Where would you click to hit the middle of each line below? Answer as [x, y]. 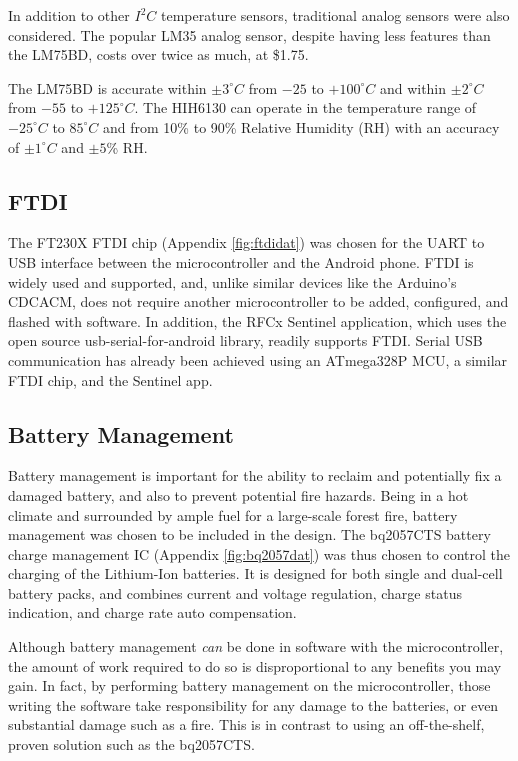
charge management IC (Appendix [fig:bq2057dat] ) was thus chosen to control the [259, 553]
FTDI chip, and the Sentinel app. [110, 379]
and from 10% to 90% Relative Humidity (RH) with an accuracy [301, 126]
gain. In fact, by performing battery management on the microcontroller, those [249, 685]
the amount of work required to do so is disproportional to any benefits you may [255, 665]
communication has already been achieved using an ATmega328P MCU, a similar [258, 359]
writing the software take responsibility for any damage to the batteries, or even [253, 704]
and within [413, 87]
